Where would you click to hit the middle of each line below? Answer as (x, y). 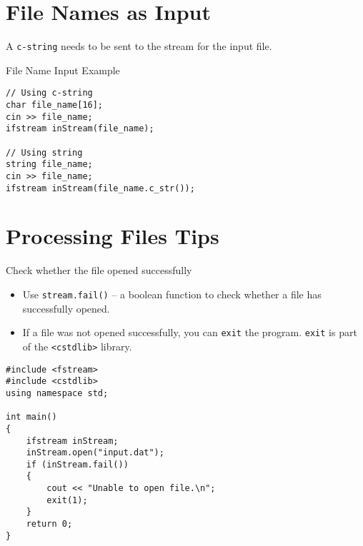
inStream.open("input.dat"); (95, 453)
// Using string (44, 152)
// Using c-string (49, 93)
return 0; (49, 524)
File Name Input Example (63, 70)
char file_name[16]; (55, 105)
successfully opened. (66, 308)
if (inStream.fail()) (77, 464)
